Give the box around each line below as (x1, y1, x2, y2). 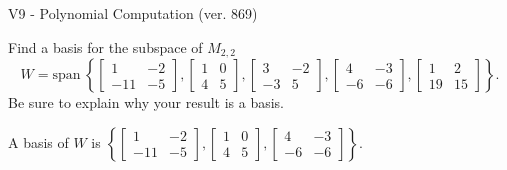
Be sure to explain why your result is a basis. (8, 92, 285, 113)
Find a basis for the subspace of (8, 36, 203, 57)
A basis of (8, 131, 69, 152)
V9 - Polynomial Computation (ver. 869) (8, 3, 258, 23)
